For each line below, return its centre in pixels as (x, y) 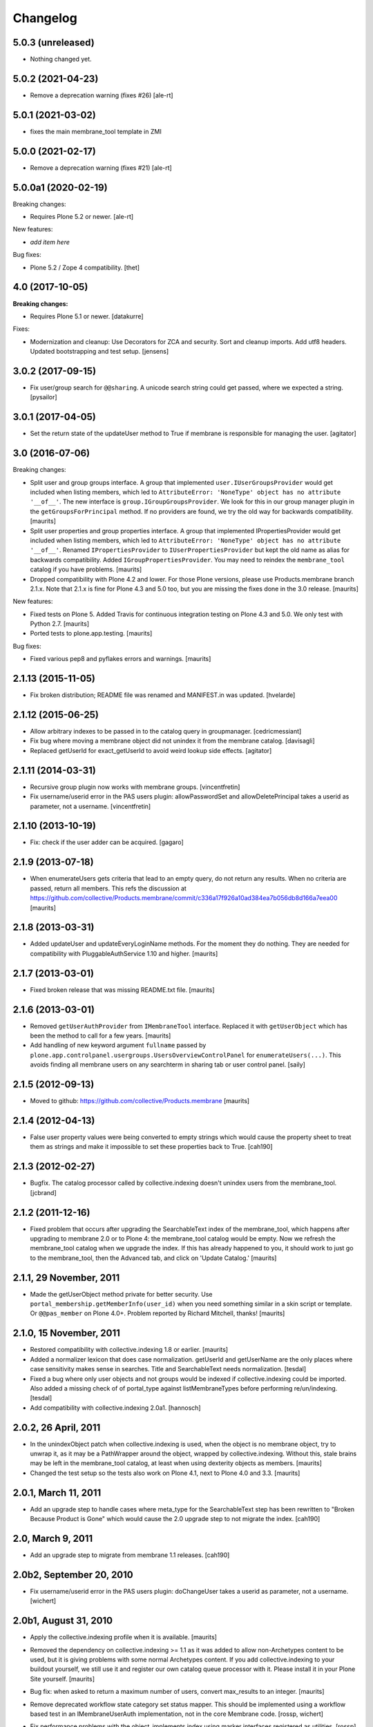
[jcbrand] (43, 1192)
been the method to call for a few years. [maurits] (101, 1036)
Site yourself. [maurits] (63, 1679)
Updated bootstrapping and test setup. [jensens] (99, 352)
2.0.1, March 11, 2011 (57, 1492)
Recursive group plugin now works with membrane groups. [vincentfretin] (135, 787)
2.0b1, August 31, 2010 (63, 1621)
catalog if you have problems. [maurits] (86, 569)
